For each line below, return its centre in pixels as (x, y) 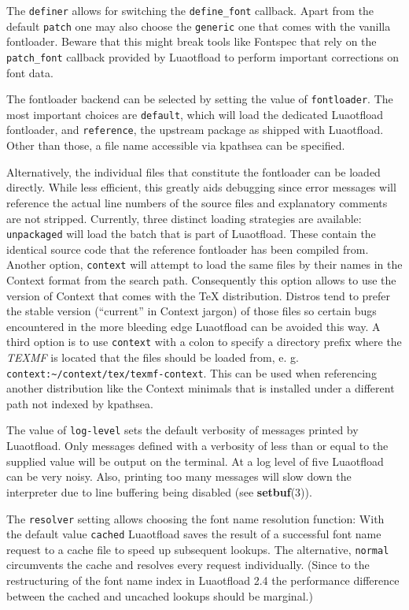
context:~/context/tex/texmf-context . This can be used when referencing (192, 372)
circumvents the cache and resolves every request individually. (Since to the (188, 565)
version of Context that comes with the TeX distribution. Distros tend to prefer (199, 295)
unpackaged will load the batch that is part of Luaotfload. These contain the (191, 234)
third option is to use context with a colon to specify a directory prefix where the (204, 342)
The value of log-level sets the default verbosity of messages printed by (182, 430)
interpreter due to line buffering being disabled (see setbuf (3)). (159, 491)
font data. (30, 72)
